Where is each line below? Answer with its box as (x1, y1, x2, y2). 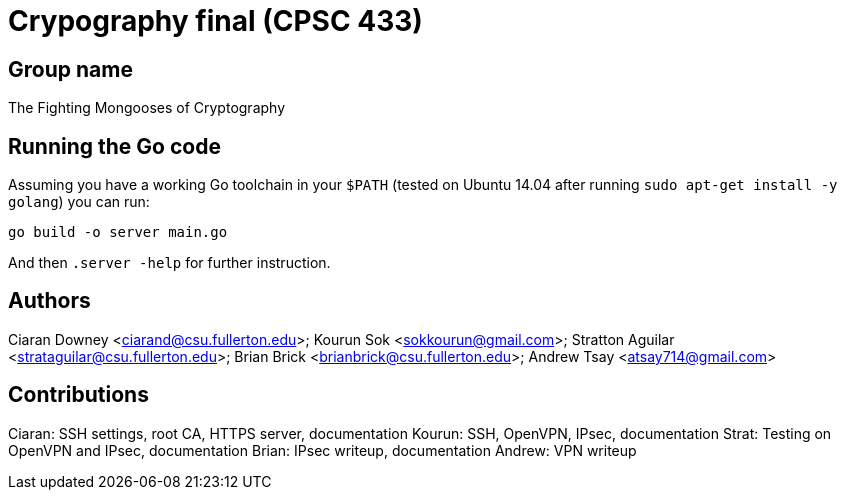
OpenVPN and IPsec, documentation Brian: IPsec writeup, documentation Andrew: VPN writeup (8, 441, 637, 459)
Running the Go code (8, 133, 221, 159)
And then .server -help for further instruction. (8, 254, 331, 272)
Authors (8, 288, 91, 314)
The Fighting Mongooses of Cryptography (8, 99, 286, 117)
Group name (8, 56, 133, 82)
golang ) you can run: (8, 193, 150, 211)
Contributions (8, 382, 149, 408)
